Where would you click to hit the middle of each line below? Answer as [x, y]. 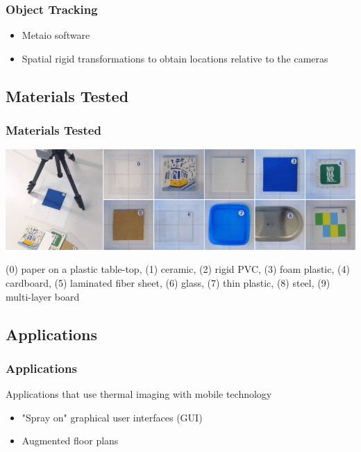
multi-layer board [43, 296]
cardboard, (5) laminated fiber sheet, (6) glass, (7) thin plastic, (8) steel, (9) [168, 283]
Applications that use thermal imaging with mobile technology [139, 394]
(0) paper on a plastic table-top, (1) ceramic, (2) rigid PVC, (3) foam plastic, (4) [178, 269]
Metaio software [56, 35]
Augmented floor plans [70, 441]
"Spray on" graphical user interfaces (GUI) [112, 417]
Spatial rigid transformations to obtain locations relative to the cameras [175, 58]
